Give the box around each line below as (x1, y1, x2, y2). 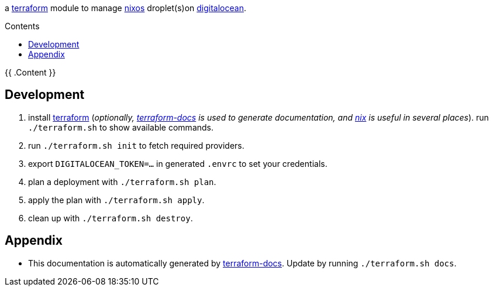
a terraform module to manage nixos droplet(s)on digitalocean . (5, 3, 246, 13)
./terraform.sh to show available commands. (28, 122, 214, 132)
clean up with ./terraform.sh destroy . (28, 213, 193, 223)
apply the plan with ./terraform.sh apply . (28, 194, 205, 205)
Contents (5, 21, 40, 31)
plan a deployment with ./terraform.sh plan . (28, 176, 216, 187)
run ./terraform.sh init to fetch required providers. (28, 140, 244, 150)
